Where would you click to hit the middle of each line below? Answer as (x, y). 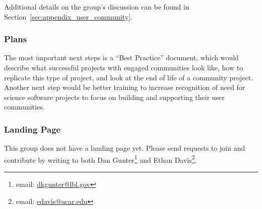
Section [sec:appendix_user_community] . (68, 16)
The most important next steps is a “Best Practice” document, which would (121, 58)
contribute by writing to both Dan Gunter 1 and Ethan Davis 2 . (101, 159)
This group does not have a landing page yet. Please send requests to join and (125, 148)
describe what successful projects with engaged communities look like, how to (124, 67)
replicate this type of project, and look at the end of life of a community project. (129, 77)
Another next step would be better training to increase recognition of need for (125, 87)
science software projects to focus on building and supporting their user (114, 97)
